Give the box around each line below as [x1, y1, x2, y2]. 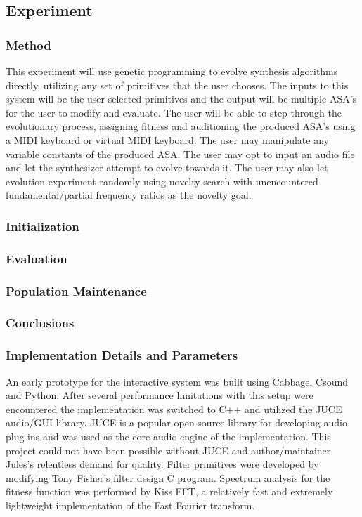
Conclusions [6, 314, 75, 332]
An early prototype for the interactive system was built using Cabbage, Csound [6, 374, 349, 388]
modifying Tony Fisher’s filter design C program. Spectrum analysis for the [6, 470, 330, 485]
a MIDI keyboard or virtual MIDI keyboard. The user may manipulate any [6, 132, 329, 147]
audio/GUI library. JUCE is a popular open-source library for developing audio [6, 415, 347, 430]
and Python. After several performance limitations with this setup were [6, 388, 313, 403]
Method [6, 36, 51, 53]
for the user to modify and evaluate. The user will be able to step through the [6, 105, 342, 119]
